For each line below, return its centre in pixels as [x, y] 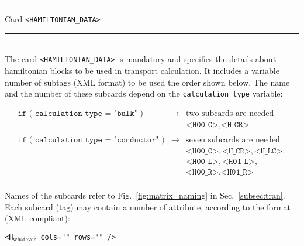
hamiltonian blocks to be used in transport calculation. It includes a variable [142, 70]
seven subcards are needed [233, 140]
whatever [25, 240]
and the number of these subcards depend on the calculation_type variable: [144, 93]
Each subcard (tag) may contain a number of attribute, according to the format [148, 206]
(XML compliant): [37, 218]
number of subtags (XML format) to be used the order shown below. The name [147, 82]
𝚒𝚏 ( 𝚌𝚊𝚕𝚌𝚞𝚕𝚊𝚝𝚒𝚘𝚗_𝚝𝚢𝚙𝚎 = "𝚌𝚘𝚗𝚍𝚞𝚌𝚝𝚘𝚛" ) [91, 140]
